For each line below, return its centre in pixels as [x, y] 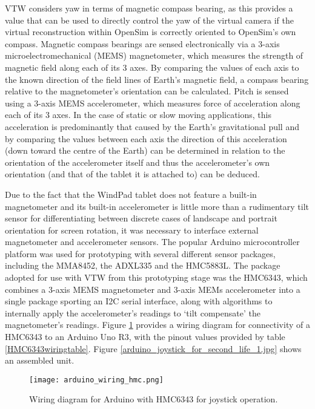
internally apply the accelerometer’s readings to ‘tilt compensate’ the [133, 312]
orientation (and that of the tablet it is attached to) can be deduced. [132, 174]
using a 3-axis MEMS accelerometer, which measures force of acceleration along [153, 103]
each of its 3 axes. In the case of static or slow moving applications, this [138, 115]
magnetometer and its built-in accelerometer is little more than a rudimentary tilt [157, 206]
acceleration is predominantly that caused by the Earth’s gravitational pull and [152, 126]
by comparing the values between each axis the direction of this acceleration [146, 138]
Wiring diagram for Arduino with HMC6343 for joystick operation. [154, 399]
